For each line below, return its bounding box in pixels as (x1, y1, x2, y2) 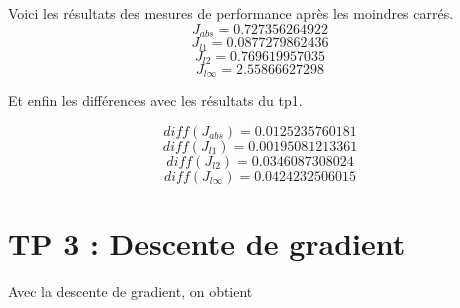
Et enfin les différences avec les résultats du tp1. (8, 90, 303, 111)
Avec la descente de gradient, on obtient (8, 281, 253, 302)
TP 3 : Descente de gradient (8, 223, 406, 264)
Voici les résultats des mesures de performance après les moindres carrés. (8, 3, 454, 23)
